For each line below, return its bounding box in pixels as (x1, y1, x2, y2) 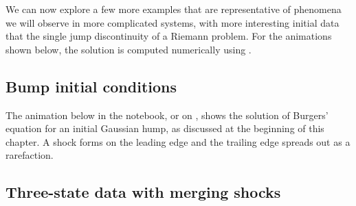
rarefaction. (5, 148, 54, 162)
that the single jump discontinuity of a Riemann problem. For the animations (5, 29, 332, 43)
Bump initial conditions (5, 75, 177, 96)
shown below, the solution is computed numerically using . (5, 42, 252, 56)
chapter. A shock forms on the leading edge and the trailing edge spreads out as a (5, 134, 351, 149)
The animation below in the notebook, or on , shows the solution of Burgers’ (5, 107, 329, 122)
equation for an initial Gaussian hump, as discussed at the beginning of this (5, 121, 324, 136)
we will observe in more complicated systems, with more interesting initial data (5, 15, 340, 29)
